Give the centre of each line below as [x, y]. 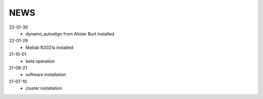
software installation [46, 75]
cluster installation [44, 88]
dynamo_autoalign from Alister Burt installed [70, 33]
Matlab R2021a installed [49, 47]
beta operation [40, 61]
